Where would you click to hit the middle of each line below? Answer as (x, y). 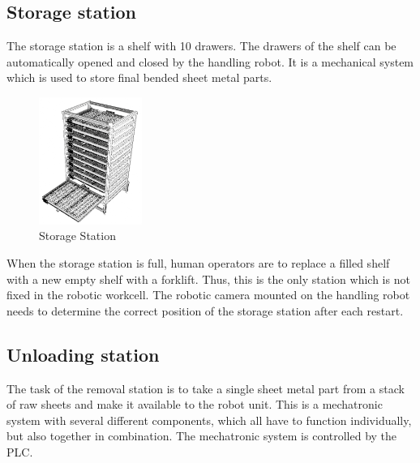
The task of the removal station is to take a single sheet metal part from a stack (206, 388)
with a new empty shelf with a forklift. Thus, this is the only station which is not (208, 279)
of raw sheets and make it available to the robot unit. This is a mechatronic (195, 404)
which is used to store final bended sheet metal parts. (139, 77)
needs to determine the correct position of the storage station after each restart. (205, 310)
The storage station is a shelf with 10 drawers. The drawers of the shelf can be (201, 46)
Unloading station (83, 354)
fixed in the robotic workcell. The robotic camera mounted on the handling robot (208, 295)
